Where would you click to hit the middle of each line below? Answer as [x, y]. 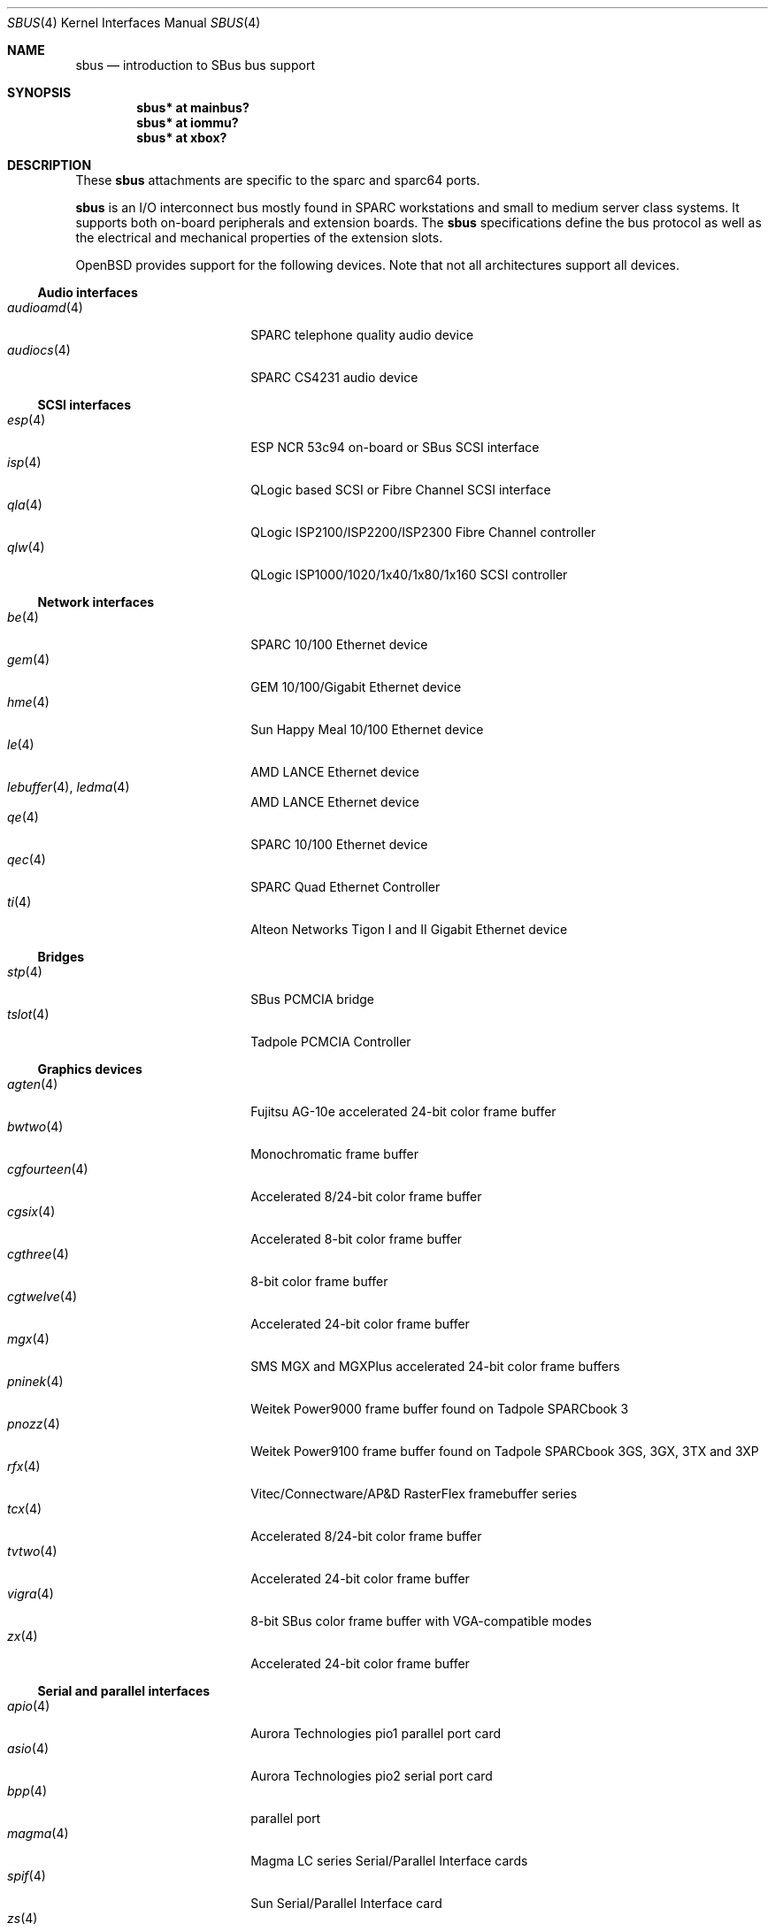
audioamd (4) [45, 307]
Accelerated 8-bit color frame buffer [357, 1239]
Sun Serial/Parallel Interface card [346, 1903]
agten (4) [33, 1084]
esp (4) [27, 420]
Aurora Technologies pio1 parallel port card [376, 1733]
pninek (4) [35, 1381]
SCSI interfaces [84, 405]
